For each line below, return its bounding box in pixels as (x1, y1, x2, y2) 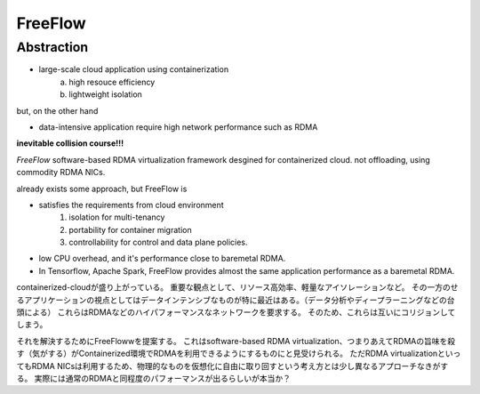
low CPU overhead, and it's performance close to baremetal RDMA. (38, 253, 286, 264)
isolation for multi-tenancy (68, 212, 165, 222)
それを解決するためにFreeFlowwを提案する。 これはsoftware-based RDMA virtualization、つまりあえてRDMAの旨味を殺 (16, 335, 456, 346)
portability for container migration (68, 224, 192, 235)
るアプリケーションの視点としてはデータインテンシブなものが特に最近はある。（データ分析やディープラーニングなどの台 (16, 294, 455, 305)
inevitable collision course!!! (16, 138, 124, 149)
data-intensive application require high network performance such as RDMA (38, 121, 318, 133)
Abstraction (16, 39, 89, 55)
